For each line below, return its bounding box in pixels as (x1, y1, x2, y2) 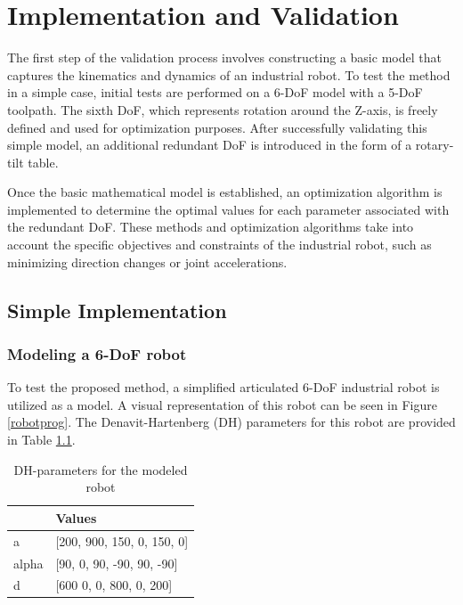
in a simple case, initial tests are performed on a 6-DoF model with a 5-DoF (7, 83, 423, 102)
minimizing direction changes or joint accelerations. (7, 252, 288, 271)
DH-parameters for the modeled (13, 460, 188, 478)
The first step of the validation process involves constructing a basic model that (7, 48, 442, 67)
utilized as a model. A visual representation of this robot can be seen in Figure (7, 395, 437, 413)
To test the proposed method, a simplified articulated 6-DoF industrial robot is (7, 378, 440, 397)
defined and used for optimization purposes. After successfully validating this (7, 118, 427, 136)
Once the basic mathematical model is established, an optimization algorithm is (7, 183, 443, 201)
